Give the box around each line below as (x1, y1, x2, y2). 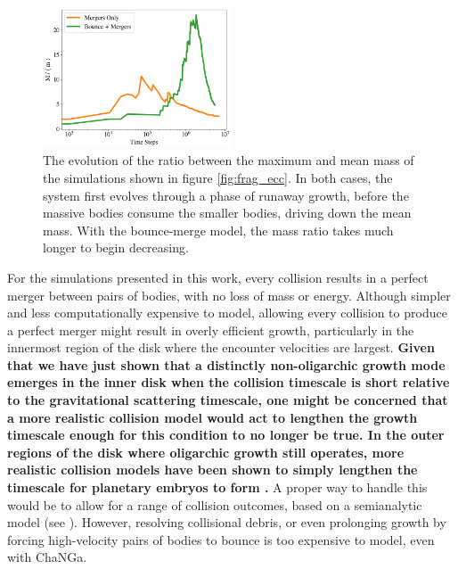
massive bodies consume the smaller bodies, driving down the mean (43, 203, 412, 222)
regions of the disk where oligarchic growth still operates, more (7, 442, 405, 461)
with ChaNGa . (7, 548, 87, 566)
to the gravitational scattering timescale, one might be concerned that (7, 391, 448, 409)
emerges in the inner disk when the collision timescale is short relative (7, 373, 450, 392)
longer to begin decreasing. (43, 238, 189, 257)
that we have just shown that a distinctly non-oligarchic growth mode (7, 355, 446, 374)
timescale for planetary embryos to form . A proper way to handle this (7, 478, 428, 497)
